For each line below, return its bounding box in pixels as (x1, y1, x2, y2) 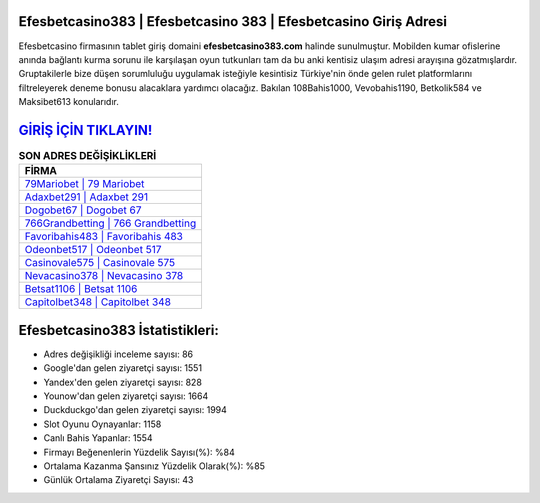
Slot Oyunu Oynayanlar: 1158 (43, 418, 162, 430)
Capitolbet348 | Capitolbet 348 (24, 295, 172, 309)
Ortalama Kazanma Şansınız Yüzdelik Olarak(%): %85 (43, 460, 265, 472)
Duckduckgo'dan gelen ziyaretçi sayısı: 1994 (43, 404, 227, 416)
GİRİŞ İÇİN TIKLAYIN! (18, 121, 153, 139)
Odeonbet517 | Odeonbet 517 (24, 243, 162, 257)
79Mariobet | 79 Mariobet (24, 177, 145, 191)
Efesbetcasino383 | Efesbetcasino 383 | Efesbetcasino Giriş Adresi (18, 13, 447, 30)
